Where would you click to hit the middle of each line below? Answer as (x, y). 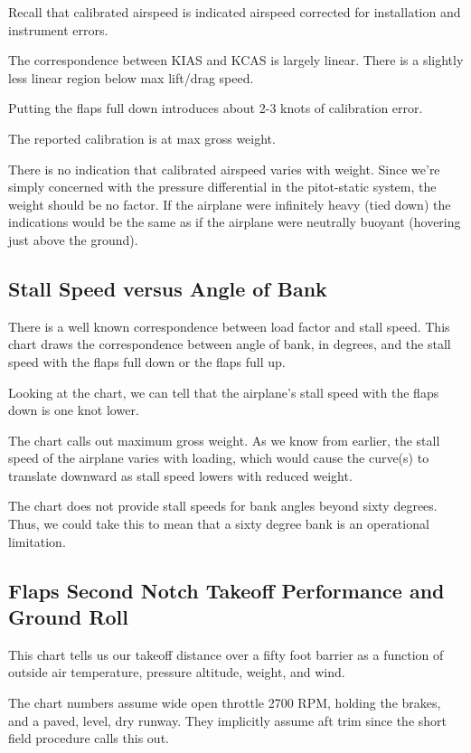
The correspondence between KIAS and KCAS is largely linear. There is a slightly (236, 60)
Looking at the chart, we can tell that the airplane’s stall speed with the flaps (224, 392)
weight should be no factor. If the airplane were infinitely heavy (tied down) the (230, 204)
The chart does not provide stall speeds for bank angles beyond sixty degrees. (223, 506)
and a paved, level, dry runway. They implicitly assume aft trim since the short (228, 720)
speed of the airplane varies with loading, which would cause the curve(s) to (219, 458)
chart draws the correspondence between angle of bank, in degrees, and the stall (230, 344)
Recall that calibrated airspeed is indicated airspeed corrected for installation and (235, 12)
